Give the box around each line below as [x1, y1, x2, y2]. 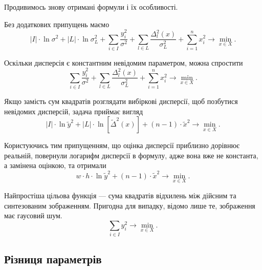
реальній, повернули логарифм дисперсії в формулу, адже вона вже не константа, [4, 150, 258, 160]
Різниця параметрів [4, 251, 102, 267]
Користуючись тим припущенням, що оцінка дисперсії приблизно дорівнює [4, 140, 239, 151]
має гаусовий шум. [4, 210, 62, 221]
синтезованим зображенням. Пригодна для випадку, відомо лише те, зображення [4, 200, 255, 211]
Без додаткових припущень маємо [4, 18, 110, 29]
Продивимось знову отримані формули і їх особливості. [4, 2, 178, 12]
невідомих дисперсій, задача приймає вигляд [4, 106, 143, 116]
